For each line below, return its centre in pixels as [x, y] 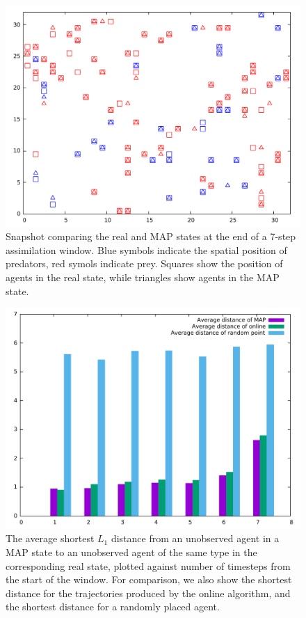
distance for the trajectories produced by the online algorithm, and [148, 593]
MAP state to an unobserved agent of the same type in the [131, 552]
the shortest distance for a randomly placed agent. [113, 607]
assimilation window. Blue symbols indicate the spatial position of [146, 249]
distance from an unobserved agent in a [195, 538]
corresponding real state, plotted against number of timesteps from [148, 565]
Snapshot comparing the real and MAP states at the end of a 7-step [151, 236]
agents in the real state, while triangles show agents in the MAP [143, 277]
